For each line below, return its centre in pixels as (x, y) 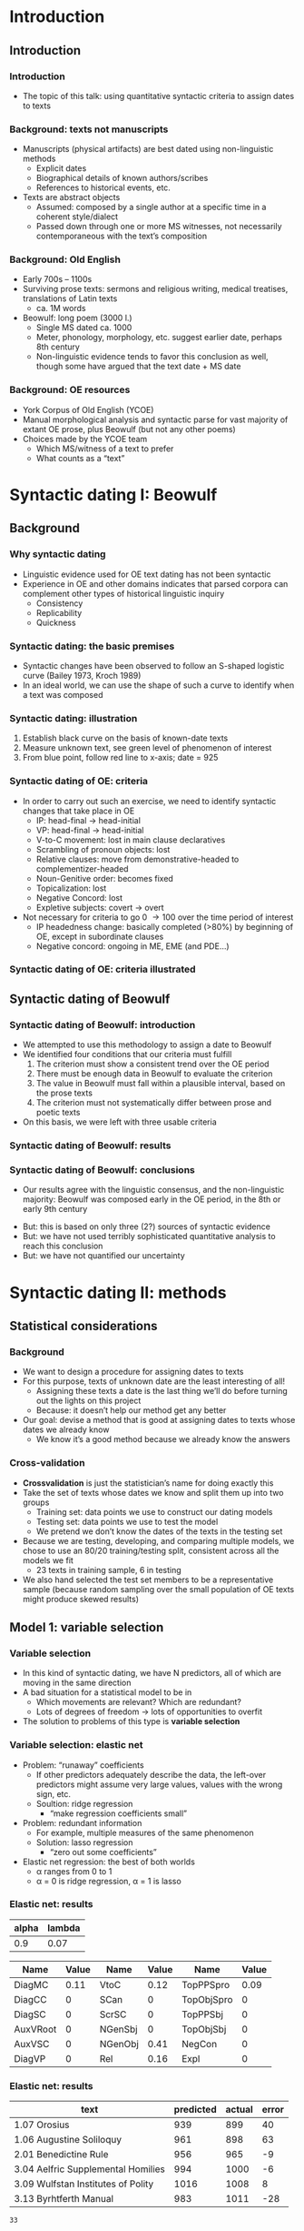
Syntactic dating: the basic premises (92, 646)
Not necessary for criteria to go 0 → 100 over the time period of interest (158, 917)
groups (36, 1502)
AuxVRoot (35, 2029)
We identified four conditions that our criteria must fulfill (127, 1055)
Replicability (59, 612)
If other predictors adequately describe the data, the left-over (151, 1774)
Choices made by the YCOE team (85, 439)
